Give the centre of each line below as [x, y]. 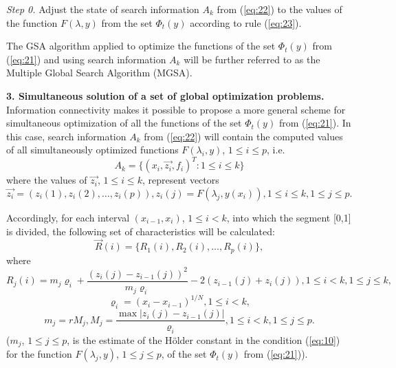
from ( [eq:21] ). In [315, 123]
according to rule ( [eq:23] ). [246, 22]
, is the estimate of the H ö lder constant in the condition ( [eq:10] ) [203, 340]
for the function [39, 354]
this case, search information [66, 136]
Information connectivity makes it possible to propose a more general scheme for [176, 109]
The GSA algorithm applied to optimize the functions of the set [141, 46]
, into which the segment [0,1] [289, 218]
